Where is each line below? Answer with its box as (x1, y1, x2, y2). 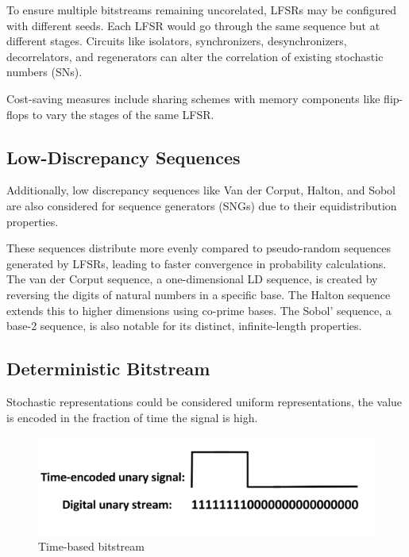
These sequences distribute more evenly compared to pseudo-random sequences (6, 240, 392, 256)
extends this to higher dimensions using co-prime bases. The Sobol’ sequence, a (6, 302, 392, 318)
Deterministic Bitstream (6, 356, 210, 381)
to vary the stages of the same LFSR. (32, 106, 214, 122)
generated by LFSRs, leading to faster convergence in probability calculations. (6, 255, 387, 271)
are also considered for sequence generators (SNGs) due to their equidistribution (6, 197, 397, 213)
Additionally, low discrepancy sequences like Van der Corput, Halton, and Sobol (6, 182, 396, 198)
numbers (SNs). (6, 63, 83, 80)
